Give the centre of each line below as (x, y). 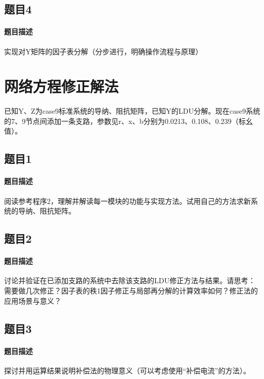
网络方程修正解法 (62, 86)
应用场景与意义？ (33, 300)
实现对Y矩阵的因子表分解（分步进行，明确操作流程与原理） (103, 51)
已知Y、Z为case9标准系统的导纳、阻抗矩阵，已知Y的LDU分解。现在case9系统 (132, 111)
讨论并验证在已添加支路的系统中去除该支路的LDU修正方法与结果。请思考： (130, 280)
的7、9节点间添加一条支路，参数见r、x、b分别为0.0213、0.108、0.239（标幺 (129, 121)
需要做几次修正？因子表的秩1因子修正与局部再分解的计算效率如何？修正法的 (131, 291)
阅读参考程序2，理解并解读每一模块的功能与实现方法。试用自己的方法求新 (127, 201)
